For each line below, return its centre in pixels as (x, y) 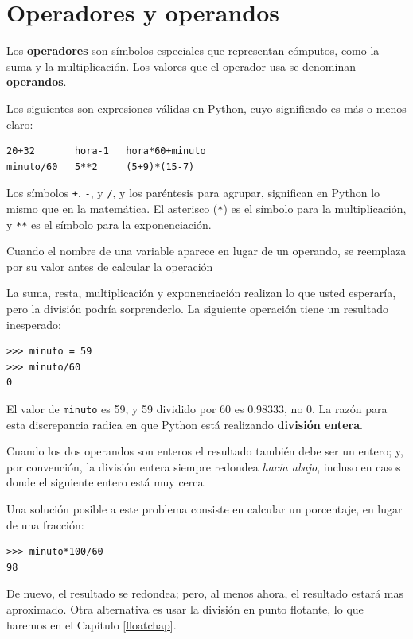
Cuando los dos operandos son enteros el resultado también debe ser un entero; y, (205, 451)
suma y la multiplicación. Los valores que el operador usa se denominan (181, 66)
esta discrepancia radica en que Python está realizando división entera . (185, 424)
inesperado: (34, 324)
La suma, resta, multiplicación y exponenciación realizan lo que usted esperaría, (201, 293)
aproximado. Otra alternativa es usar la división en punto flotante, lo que (185, 609)
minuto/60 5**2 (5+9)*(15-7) (101, 167)
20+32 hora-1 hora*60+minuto (106, 151)
